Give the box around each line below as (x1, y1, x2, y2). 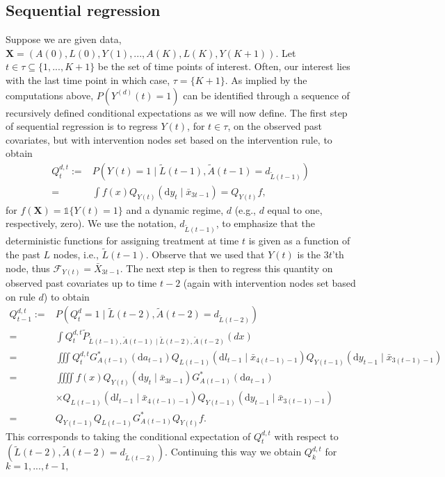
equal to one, (267, 202, 323, 217)
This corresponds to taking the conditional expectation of (6, 428, 251, 443)
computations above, (6, 87, 94, 102)
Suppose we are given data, (6, 32, 122, 47)
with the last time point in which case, (6, 72, 170, 87)
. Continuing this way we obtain (165, 444, 302, 459)
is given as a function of (248, 233, 350, 248)
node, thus (6, 260, 50, 275)
